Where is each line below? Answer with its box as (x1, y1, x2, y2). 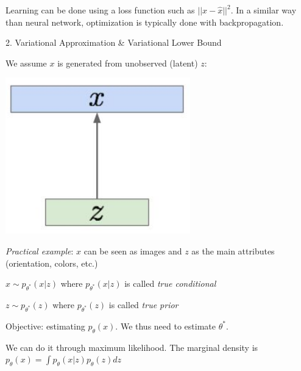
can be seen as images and (83, 244, 182, 257)
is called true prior (108, 298, 179, 311)
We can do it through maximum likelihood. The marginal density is (5, 340, 258, 353)
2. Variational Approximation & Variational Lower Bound (5, 36, 222, 49)
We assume (5, 56, 47, 69)
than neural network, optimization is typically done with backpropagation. (5, 15, 284, 28)
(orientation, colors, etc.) (5, 256, 98, 269)
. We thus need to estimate (115, 319, 216, 332)
